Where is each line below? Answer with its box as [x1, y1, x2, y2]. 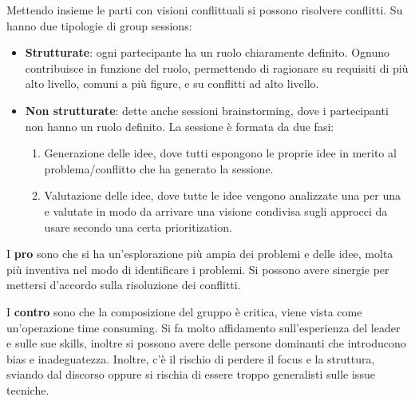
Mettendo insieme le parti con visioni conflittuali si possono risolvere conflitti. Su [6, 2, 403, 18]
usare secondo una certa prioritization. [44, 218, 232, 235]
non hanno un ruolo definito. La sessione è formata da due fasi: [25, 117, 334, 134]
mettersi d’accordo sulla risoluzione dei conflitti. [6, 276, 241, 293]
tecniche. [6, 381, 49, 398]
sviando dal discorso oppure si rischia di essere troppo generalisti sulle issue [6, 366, 375, 383]
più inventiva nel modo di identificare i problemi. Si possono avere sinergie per [6, 260, 389, 277]
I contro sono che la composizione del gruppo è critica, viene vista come [6, 303, 362, 320]
